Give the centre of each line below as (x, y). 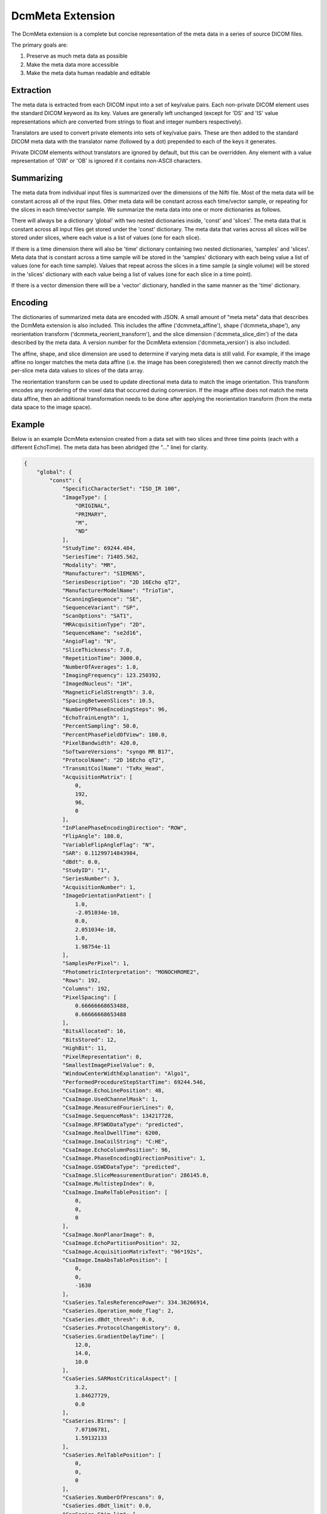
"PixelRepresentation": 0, (102, 1056)
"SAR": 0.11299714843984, (101, 853)
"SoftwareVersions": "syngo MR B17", (118, 752)
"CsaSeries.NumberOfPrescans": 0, (113, 1497)
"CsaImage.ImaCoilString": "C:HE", (115, 1141)
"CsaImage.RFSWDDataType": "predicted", (123, 1124)
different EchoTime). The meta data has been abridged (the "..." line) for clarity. (110, 448)
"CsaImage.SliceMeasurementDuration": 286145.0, (136, 1175)
